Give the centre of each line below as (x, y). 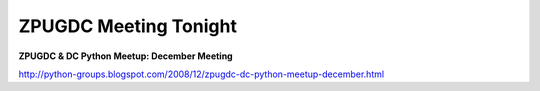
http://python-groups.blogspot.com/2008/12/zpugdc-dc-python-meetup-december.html (201, 74)
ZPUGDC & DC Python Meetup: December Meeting (126, 56)
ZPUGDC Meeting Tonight (127, 26)
